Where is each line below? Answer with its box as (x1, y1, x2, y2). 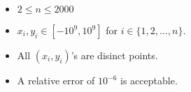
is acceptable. (120, 73, 178, 87)
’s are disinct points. (71, 48, 158, 62)
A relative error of (17, 73, 95, 87)
